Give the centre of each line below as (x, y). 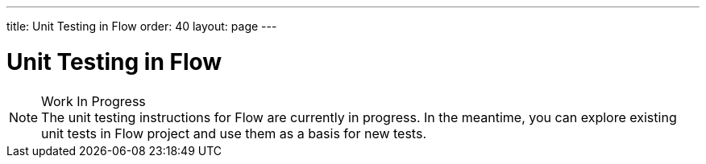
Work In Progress (93, 101)
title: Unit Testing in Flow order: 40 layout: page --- (142, 26)
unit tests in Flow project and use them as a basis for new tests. (234, 133)
